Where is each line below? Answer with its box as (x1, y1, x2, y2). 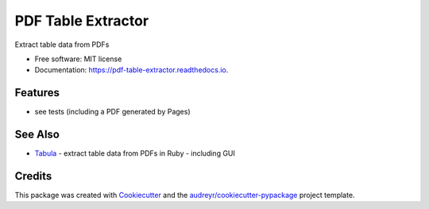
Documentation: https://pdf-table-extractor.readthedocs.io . (34, 65, 229, 75)
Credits (14, 169, 52, 183)
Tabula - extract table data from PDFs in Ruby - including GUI (34, 149, 236, 158)
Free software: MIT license (34, 54, 122, 64)
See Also (14, 128, 60, 141)
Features (14, 86, 60, 99)
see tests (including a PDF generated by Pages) (34, 107, 191, 117)
